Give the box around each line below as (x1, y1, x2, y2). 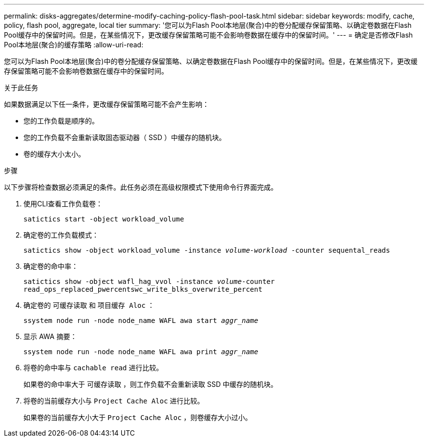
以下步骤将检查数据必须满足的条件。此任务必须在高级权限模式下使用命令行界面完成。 (4, 183, 278, 191)
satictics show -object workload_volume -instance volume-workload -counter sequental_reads (23, 246, 390, 254)
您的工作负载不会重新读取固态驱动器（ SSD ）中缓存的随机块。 (23, 133, 226, 141)
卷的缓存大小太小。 (23, 150, 85, 158)
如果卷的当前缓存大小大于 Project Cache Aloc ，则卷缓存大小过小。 (23, 413, 252, 421)
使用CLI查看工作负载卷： (23, 200, 103, 208)
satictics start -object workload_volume (23, 215, 184, 223)
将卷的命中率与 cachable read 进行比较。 (23, 363, 163, 372)
